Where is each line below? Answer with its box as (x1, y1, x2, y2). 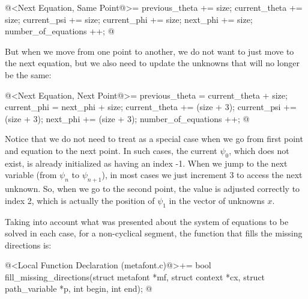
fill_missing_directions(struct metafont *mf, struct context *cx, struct (5, 270, 265, 283)
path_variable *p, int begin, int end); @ (5, 282, 152, 295)
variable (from (5, 168, 57, 181)
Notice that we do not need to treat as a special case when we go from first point (5, 132, 303, 145)
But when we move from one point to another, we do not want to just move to (5, 45, 294, 57)
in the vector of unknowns (169, 194, 265, 206)
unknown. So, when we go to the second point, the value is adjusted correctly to (5, 182, 300, 195)
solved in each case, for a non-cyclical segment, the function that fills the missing (5, 227, 303, 239)
